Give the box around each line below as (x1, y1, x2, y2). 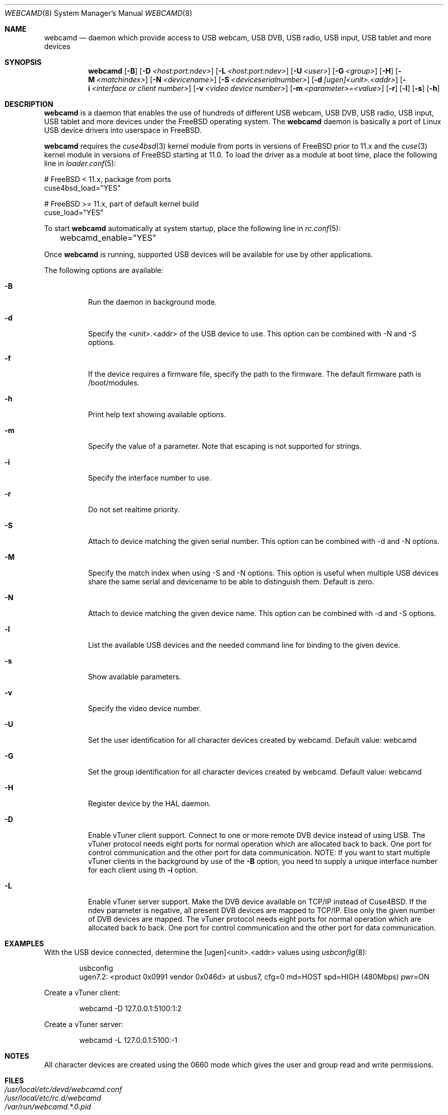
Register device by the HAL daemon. (88, 799, 211, 808)
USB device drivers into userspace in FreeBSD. (44, 126, 202, 134)
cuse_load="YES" (44, 208, 104, 217)
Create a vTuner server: (44, 1020, 124, 1029)
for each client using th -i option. (88, 866, 198, 874)
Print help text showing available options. (88, 410, 226, 419)
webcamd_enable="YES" (60, 233, 156, 243)
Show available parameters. (88, 672, 181, 681)
